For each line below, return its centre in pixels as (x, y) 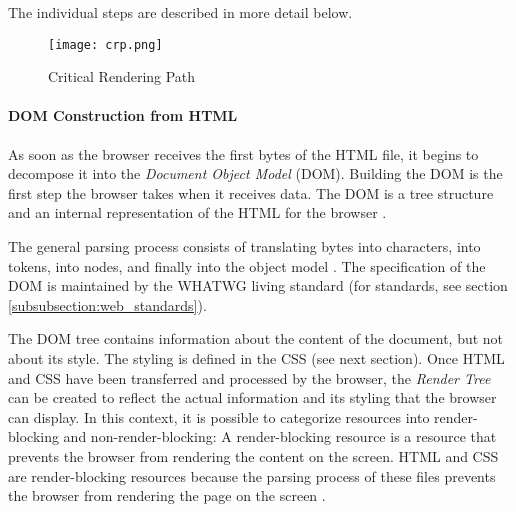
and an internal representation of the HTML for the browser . (197, 212)
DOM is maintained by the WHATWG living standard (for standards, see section (258, 285)
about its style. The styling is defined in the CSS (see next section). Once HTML (256, 357)
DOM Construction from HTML (123, 115)
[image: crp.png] (105, 44)
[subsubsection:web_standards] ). (107, 304)
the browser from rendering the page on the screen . (167, 495)
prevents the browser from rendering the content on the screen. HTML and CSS (253, 455)
